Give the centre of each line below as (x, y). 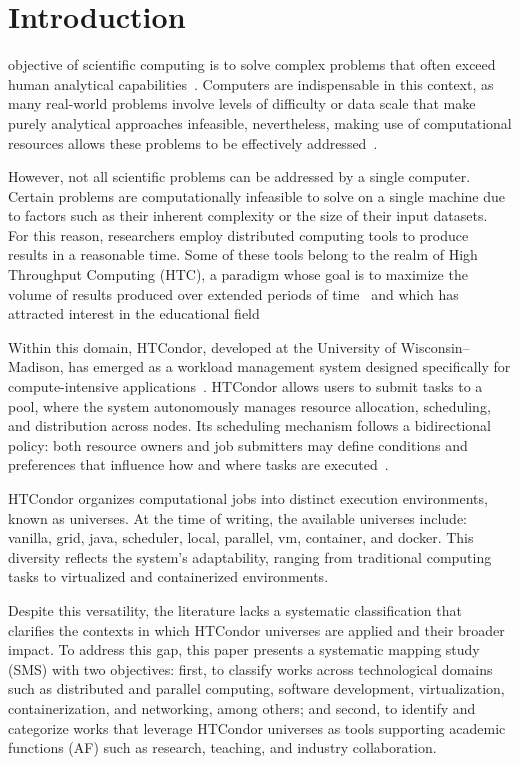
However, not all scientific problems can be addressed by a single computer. (239, 176)
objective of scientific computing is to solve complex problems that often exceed (252, 64)
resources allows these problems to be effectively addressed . (193, 142)
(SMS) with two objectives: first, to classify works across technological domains (250, 668)
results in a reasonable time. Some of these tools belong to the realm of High (243, 254)
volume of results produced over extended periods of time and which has (233, 293)
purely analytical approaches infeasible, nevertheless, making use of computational (260, 122)
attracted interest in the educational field (134, 313)
